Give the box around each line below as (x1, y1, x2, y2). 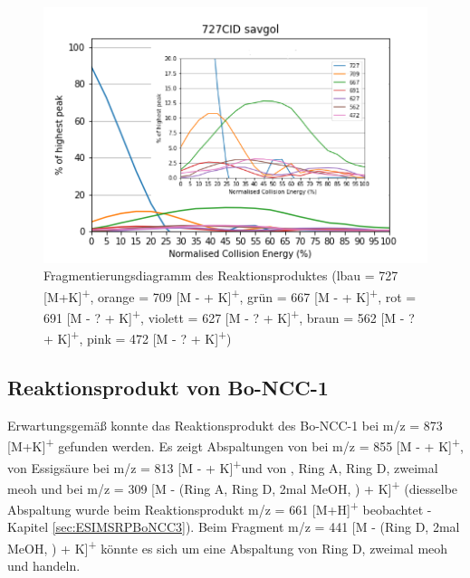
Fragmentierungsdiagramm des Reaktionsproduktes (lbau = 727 (43, 266, 398, 285)
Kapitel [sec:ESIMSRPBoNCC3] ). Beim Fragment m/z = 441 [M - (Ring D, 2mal (7, 517, 460, 536)
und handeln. (7, 556, 81, 575)
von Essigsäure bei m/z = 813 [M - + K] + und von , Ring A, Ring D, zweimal (7, 455, 438, 477)
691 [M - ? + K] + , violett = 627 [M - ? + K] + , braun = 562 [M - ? (43, 306, 415, 327)
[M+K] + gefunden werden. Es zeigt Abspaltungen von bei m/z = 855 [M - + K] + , (7, 434, 464, 456)
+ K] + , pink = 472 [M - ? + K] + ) (43, 327, 232, 347)
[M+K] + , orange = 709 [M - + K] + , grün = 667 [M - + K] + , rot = (43, 284, 417, 306)
